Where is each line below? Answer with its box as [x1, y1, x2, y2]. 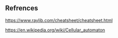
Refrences [5, 4, 38, 12]
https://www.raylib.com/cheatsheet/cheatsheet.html [5, 17, 113, 23]
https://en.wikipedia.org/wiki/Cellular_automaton [5, 27, 105, 33]
